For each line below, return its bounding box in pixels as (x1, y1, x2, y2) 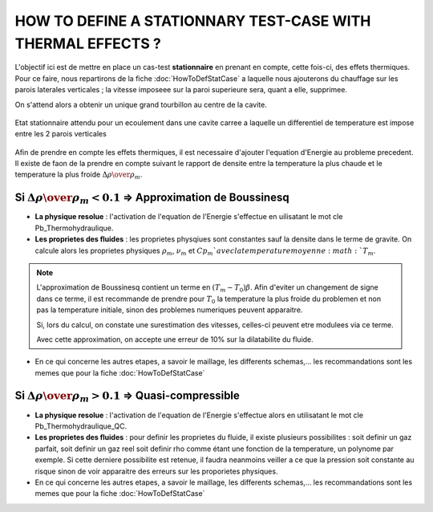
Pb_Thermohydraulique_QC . (34, 421, 127, 431)
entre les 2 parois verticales (14, 129, 107, 139)
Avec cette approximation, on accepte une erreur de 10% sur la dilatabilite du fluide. (36, 334, 314, 344)
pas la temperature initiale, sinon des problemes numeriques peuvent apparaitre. (36, 305, 303, 315)
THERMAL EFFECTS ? (14, 35, 162, 52)
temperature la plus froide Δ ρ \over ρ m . (14, 169, 143, 181)
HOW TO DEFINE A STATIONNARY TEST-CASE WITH (14, 12, 371, 30)
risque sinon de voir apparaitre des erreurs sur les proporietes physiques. (34, 466, 278, 476)
